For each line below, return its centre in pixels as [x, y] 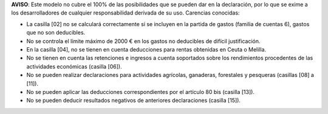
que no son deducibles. [56, 33]
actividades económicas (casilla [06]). [74, 66]
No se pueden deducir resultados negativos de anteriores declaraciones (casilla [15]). [134, 101]
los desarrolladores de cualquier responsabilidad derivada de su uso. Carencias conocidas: [125, 13]
